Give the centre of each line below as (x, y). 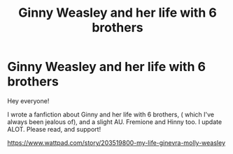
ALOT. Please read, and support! (54, 129)
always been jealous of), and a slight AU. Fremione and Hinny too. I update (115, 122)
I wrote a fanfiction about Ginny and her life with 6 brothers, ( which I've (111, 114)
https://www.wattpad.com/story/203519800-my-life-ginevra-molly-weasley (116, 143)
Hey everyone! (28, 101)
